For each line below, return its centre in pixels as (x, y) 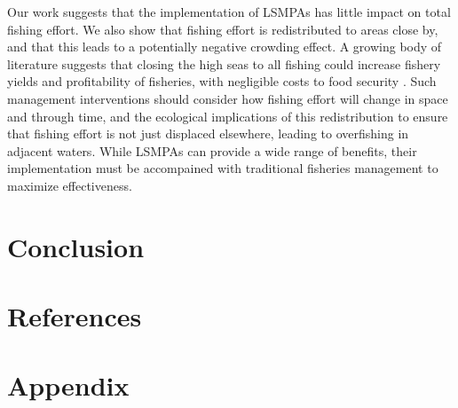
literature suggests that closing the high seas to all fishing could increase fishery (224, 63)
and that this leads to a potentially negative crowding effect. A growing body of (225, 47)
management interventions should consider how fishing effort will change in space (228, 98)
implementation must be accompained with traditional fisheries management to (223, 168)
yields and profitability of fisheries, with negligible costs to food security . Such (222, 81)
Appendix (68, 385)
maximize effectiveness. (70, 185)
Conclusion (76, 246)
